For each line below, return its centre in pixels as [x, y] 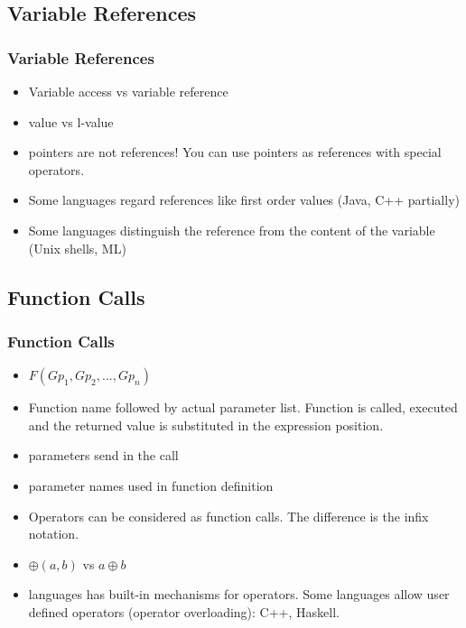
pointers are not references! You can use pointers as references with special [235, 152]
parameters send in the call [103, 455]
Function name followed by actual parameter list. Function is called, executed [243, 407]
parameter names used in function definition [151, 485]
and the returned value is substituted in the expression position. [206, 425]
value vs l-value [71, 121]
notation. [54, 534]
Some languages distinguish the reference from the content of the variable [232, 230]
